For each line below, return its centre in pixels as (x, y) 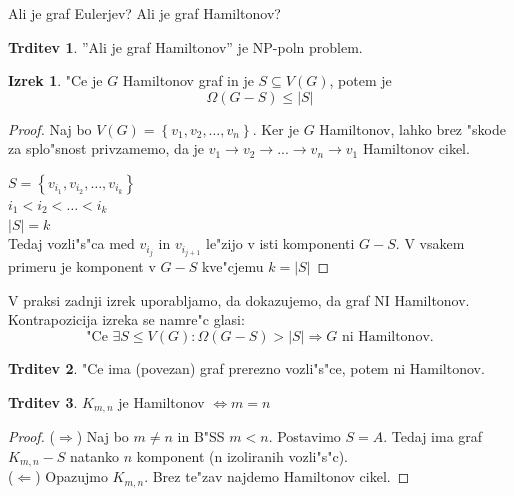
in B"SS (201, 436)
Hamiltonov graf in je (188, 80)
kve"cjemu (232, 266)
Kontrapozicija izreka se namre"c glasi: (126, 319)
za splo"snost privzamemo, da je (106, 148)
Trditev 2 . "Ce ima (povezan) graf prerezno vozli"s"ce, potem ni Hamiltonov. (246, 368)
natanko (94, 455)
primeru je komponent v (82, 266)
